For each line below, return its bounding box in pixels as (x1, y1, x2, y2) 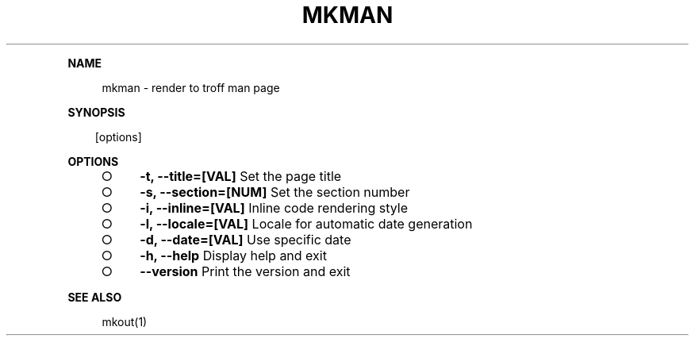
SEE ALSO (67, 290, 122, 304)
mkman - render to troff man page (102, 80, 280, 94)
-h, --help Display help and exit (140, 247, 327, 263)
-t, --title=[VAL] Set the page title (140, 167, 342, 184)
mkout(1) (102, 314, 148, 329)
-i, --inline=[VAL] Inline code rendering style (140, 199, 409, 216)
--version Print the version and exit (140, 263, 351, 279)
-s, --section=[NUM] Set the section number (140, 183, 410, 200)
